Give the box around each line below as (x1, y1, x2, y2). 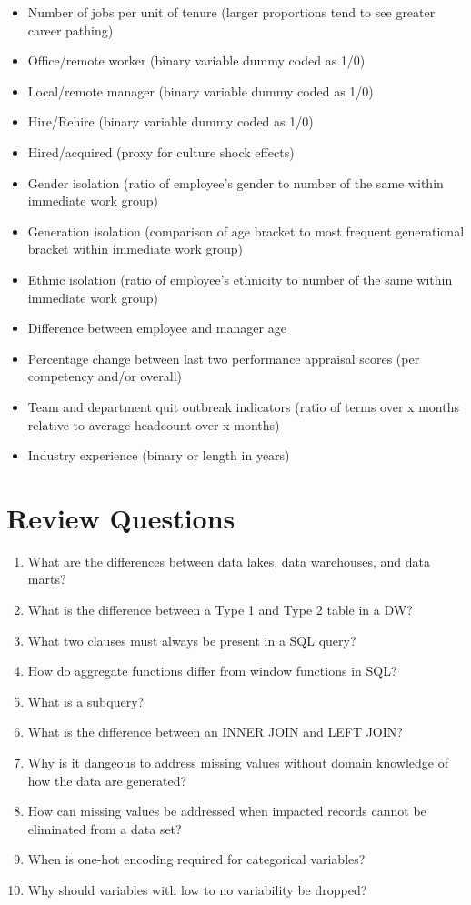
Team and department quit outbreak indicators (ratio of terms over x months (27, 397, 459, 416)
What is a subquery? (27, 691, 145, 710)
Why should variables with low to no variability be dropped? (27, 880, 367, 899)
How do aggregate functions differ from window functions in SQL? (27, 661, 397, 680)
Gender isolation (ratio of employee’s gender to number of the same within (27, 173, 444, 192)
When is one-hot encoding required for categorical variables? (27, 850, 366, 869)
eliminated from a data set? (27, 819, 182, 838)
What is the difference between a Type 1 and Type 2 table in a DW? (27, 600, 413, 618)
